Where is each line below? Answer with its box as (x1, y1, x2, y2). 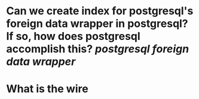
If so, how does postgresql (6, 30, 140, 43)
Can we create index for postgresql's (6, 4, 194, 18)
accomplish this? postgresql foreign (6, 42, 189, 56)
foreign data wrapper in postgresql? (6, 17, 188, 30)
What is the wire (6, 82, 88, 96)
